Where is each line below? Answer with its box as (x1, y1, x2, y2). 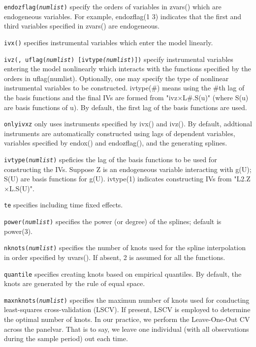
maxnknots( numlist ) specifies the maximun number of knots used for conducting (4, 294, 250, 305)
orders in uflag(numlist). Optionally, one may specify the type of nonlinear (4, 73, 229, 83)
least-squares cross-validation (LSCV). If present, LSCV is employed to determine (4, 304, 251, 315)
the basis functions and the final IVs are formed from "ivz (4, 92, 178, 102)
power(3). (4, 226, 32, 236)
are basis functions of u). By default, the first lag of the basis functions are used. (4, 102, 247, 112)
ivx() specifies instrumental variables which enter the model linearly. (4, 37, 213, 47)
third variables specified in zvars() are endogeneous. (4, 21, 160, 31)
